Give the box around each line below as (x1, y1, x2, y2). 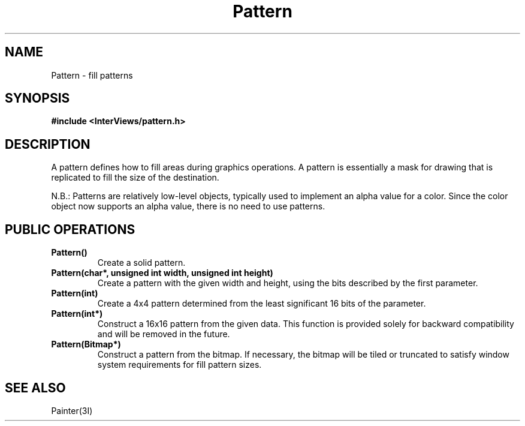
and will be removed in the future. (97, 329, 230, 340)
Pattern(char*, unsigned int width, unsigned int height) (51, 268, 273, 278)
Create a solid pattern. (97, 257, 186, 268)
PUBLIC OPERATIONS (5, 221, 135, 237)
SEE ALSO (5, 380, 66, 395)
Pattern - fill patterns (51, 70, 133, 80)
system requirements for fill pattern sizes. (97, 359, 262, 370)
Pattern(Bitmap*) (51, 339, 121, 350)
